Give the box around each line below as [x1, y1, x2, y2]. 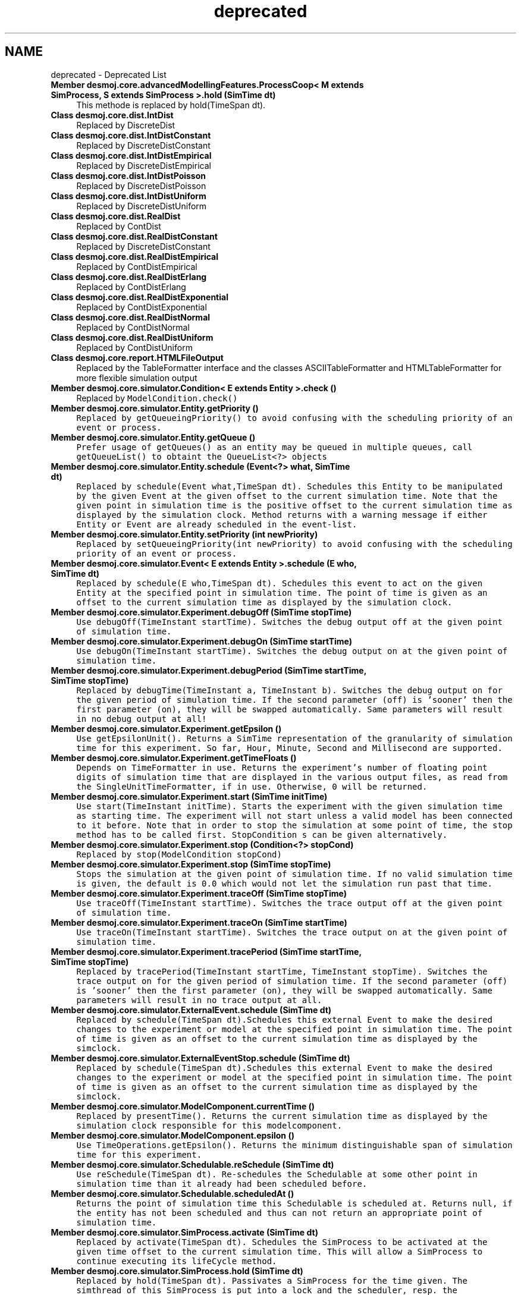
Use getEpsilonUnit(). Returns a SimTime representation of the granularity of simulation [76, 733, 513, 743]
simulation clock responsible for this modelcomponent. [76, 1120, 343, 1130]
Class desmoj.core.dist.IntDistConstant [51, 130, 211, 140]
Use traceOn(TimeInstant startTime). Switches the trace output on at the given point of [76, 927, 508, 937]
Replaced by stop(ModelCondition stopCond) [76, 849, 282, 859]
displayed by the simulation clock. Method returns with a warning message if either [76, 510, 488, 520]
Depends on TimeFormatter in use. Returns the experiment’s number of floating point [76, 762, 488, 772]
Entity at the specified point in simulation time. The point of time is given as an [76, 587, 488, 598]
